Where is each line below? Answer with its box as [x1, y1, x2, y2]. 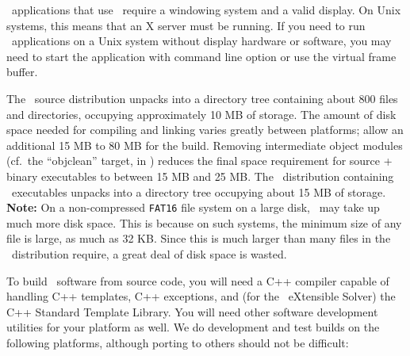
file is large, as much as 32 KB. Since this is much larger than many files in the [6, 230, 391, 247]
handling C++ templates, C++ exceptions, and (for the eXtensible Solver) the [6, 288, 396, 304]
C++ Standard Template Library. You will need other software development [6, 303, 378, 320]
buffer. [6, 63, 38, 80]
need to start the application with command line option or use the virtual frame [6, 48, 397, 64]
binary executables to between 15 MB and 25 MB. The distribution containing [6, 167, 394, 184]
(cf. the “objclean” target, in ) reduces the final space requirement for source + [6, 152, 393, 169]
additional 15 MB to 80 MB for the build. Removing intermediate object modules [6, 136, 403, 153]
